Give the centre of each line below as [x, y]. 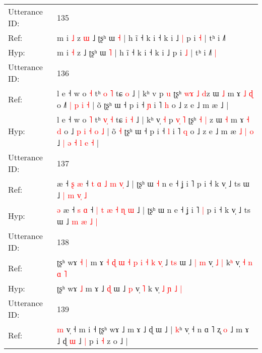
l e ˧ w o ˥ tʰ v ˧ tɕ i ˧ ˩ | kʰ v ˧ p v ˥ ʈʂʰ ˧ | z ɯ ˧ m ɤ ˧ [153, 119]
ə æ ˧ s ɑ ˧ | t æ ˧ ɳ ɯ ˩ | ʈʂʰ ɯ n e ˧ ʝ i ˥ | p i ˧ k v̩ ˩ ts [154, 210]
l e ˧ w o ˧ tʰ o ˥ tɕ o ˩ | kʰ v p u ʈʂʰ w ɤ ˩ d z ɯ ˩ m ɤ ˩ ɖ [155, 93]
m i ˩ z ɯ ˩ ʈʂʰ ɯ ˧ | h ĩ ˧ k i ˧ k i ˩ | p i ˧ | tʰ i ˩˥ [141, 38]
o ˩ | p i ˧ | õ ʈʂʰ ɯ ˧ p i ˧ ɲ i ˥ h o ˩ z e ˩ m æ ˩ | [143, 105]
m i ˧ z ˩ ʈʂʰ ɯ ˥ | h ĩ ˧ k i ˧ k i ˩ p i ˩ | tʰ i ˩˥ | [137, 52]
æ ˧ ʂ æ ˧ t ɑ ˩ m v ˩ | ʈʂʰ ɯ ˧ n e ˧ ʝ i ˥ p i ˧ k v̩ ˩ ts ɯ [153, 183]
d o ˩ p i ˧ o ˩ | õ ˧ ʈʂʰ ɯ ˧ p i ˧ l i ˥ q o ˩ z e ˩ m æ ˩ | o [155, 131]
